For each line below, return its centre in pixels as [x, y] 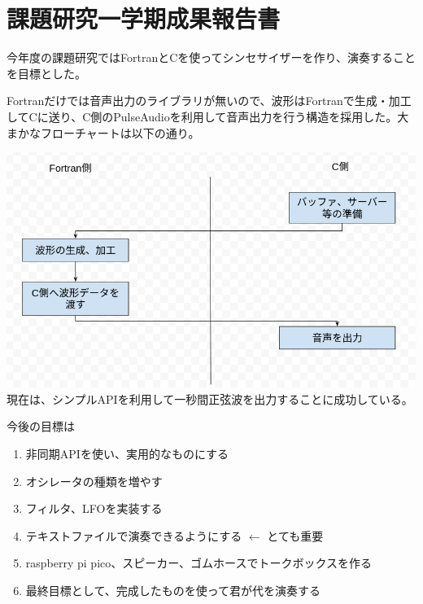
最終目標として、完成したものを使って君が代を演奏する [173, 591]
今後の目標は [41, 426]
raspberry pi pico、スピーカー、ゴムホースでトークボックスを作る [198, 563]
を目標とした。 [46, 73]
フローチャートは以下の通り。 [120, 132]
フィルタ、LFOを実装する [94, 508]
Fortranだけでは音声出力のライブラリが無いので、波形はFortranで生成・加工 [209, 101]
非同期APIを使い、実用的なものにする [127, 454]
